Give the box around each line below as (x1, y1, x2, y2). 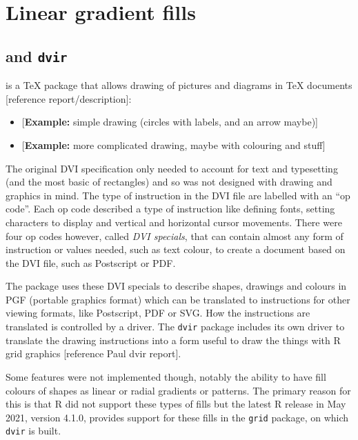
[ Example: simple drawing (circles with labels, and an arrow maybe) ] (21, 114, 319, 129)
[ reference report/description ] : (6, 91, 132, 106)
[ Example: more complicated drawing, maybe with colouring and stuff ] (21, 137, 326, 152)
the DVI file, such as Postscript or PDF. (6, 255, 176, 270)
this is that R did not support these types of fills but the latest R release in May (6, 397, 346, 411)
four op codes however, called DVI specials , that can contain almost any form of (6, 228, 344, 243)
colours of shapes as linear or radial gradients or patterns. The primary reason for (6, 383, 351, 397)
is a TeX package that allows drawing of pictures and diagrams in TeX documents (6, 78, 352, 92)
